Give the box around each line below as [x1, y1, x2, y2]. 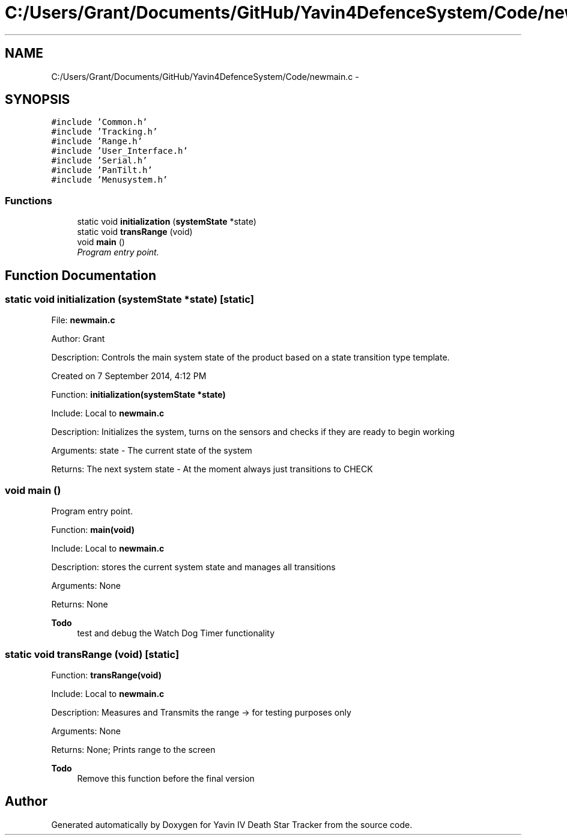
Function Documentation [5, 267, 156, 283]
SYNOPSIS [5, 92, 70, 108]
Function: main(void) [51, 525, 135, 535]
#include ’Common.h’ [51, 117, 148, 127]
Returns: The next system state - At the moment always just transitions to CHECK [51, 464, 373, 475]
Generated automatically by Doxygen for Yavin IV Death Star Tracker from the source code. [51, 819, 413, 830]
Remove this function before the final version [77, 773, 255, 784]
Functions [5, 194, 52, 207]
